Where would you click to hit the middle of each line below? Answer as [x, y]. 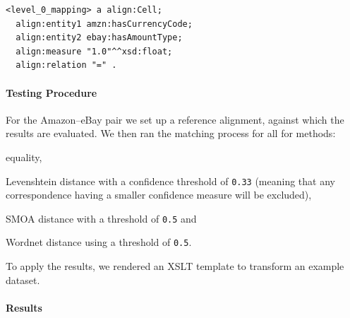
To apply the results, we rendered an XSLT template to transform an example [175, 266]
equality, [24, 157]
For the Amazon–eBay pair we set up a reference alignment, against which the [175, 119]
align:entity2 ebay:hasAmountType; [99, 38]
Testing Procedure [52, 92]
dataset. [23, 279]
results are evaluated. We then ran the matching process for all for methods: [171, 133]
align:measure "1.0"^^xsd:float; [94, 51]
